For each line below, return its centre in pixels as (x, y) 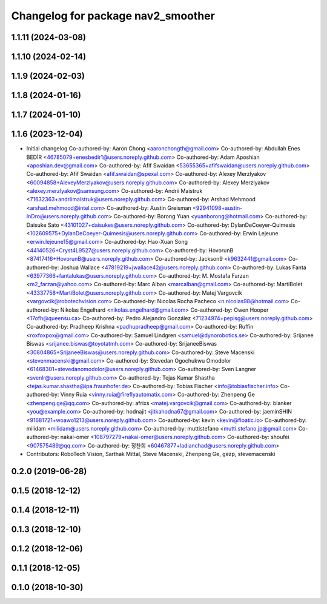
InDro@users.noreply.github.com (68, 216)
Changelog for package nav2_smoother (113, 16)
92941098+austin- (219, 208)
